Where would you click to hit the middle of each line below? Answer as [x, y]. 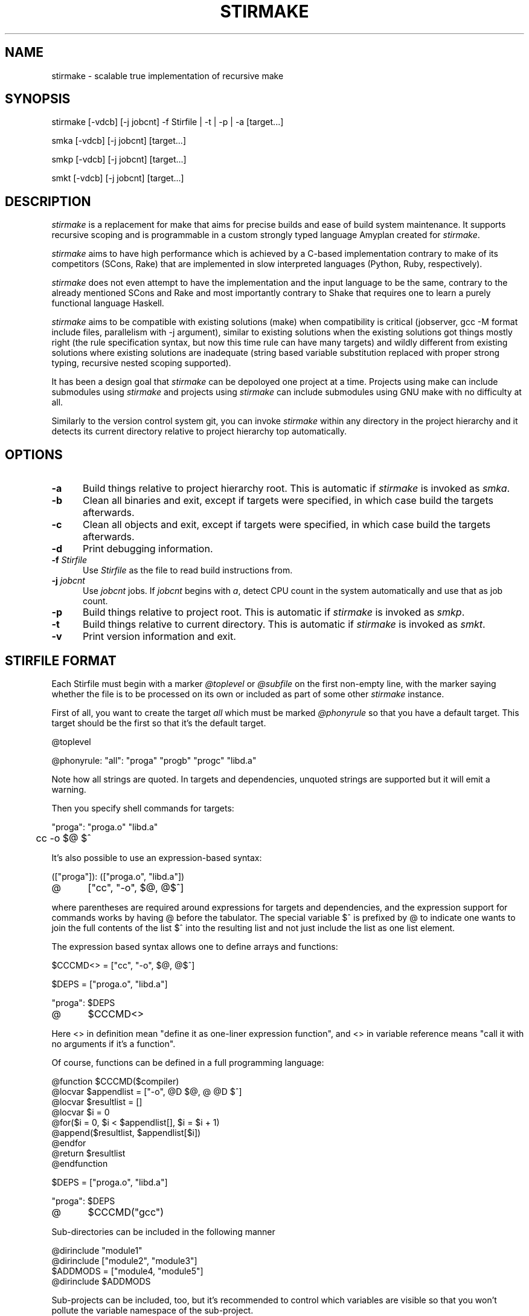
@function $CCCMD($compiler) [115, 1081]
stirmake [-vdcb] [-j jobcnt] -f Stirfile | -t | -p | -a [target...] [168, 122]
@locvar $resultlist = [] [97, 1102]
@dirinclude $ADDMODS [101, 1281]
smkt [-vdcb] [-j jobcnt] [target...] [118, 178]
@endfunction [80, 1163]
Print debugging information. [148, 549]
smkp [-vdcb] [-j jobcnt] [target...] [119, 160]
